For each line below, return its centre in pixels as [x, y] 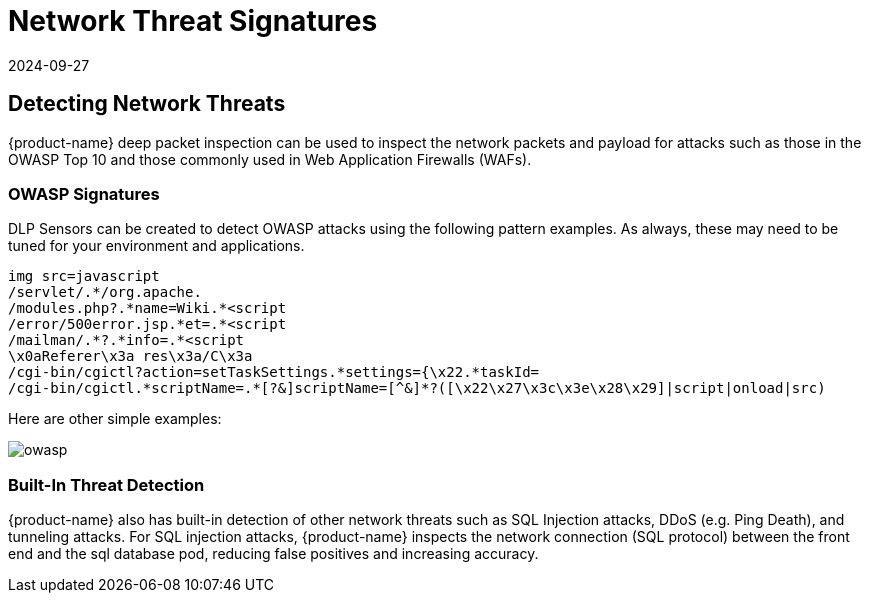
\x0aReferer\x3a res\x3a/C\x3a [130, 356]
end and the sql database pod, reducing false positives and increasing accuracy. [273, 554]
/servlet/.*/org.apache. [105, 292]
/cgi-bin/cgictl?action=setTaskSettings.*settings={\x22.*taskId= [274, 372]
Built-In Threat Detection [106, 484]
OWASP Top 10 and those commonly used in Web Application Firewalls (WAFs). [270, 159]
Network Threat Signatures [193, 21]
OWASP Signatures [84, 193]
